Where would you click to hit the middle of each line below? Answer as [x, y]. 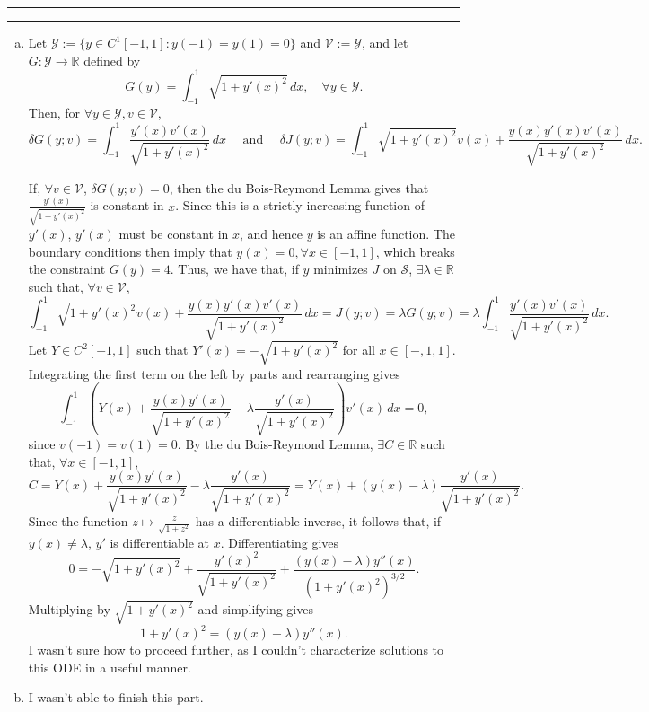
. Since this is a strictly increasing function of [300, 205]
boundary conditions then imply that [130, 251]
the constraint [67, 269]
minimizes [341, 269]
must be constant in [174, 234]
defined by [112, 60]
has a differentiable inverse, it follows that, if [318, 520]
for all [359, 350]
